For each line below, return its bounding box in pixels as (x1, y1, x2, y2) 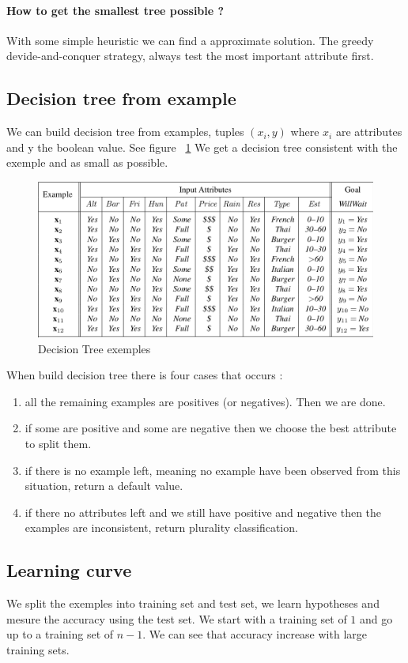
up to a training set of (6, 626, 114, 642)
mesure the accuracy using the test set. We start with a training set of (6, 610, 347, 627)
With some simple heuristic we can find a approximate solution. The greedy (6, 32, 374, 48)
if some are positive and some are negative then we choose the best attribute (25, 420, 397, 436)
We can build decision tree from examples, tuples (6, 123, 244, 140)
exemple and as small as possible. (6, 154, 168, 171)
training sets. (6, 641, 70, 657)
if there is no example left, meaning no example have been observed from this (25, 461, 401, 478)
